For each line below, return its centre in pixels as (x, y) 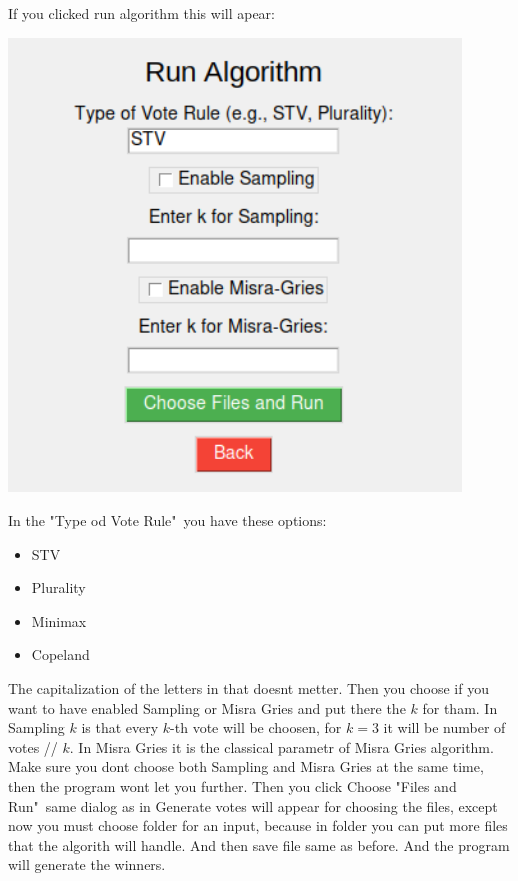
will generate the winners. (87, 864)
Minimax (59, 620)
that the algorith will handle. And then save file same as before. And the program (259, 844)
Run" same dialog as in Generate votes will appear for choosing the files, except (253, 805)
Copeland (60, 654)
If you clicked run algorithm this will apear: (141, 13)
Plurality (58, 587)
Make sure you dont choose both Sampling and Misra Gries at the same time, (246, 766)
